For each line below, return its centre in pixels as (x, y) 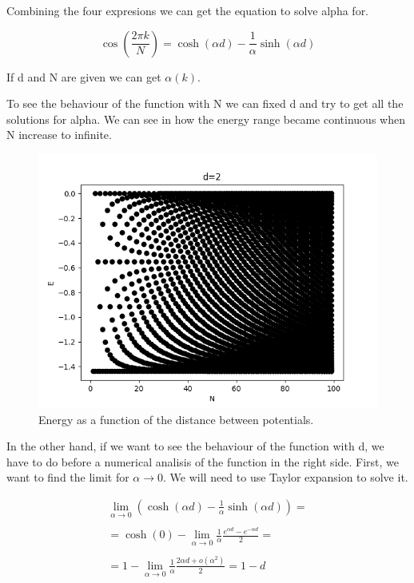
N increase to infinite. (59, 135)
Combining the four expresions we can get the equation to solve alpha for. (188, 10)
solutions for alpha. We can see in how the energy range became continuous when (206, 119)
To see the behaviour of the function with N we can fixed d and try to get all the (205, 103)
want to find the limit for (68, 477)
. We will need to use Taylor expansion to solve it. (286, 477)
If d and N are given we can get (84, 76)
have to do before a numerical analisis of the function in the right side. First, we (203, 461)
